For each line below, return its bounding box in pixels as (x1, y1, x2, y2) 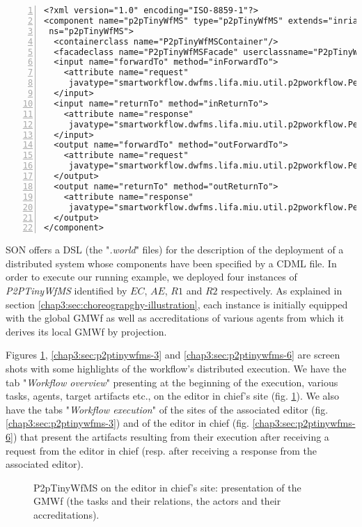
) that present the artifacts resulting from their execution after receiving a (13, 429, 329, 443)
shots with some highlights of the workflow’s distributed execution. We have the (6, 361, 347, 375)
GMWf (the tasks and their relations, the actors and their (33, 494, 281, 508)
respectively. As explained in (221, 283, 343, 298)
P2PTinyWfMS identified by (6, 283, 127, 298)
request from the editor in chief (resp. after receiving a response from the (6, 443, 317, 457)
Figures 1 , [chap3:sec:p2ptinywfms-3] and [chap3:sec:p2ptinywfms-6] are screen (6, 347, 340, 362)
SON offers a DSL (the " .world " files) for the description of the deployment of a (6, 242, 344, 257)
